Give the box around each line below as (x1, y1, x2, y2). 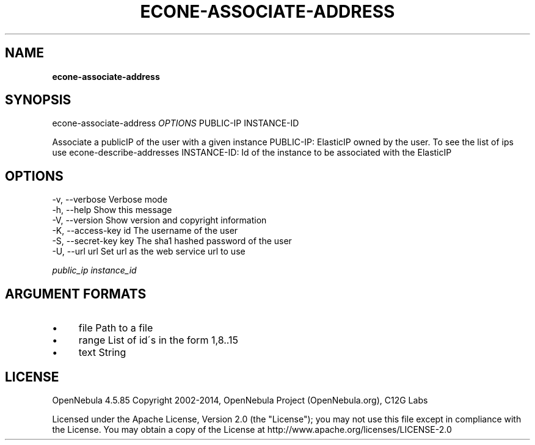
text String (78, 346, 126, 359)
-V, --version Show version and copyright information (52, 215, 267, 226)
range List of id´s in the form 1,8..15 (78, 334, 239, 347)
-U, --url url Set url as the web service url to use (52, 246, 246, 257)
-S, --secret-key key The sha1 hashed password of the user (52, 236, 292, 247)
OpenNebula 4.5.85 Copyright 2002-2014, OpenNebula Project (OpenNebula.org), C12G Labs (52, 394, 428, 405)
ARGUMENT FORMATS (5, 286, 147, 302)
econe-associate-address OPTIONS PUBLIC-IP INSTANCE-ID (52, 118, 299, 129)
